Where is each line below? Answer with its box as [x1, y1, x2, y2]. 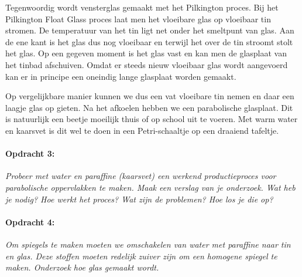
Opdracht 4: [5, 215, 55, 228]
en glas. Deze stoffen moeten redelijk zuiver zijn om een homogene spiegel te [5, 249, 277, 262]
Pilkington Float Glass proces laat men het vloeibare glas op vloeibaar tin [5, 12, 271, 25]
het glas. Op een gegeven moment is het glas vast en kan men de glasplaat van [5, 47, 287, 59]
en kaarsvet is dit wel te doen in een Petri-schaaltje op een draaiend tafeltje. [5, 124, 279, 136]
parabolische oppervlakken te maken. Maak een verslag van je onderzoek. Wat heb [5, 181, 296, 193]
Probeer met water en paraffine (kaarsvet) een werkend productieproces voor [5, 170, 276, 182]
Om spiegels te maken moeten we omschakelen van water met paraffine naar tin [5, 238, 291, 250]
